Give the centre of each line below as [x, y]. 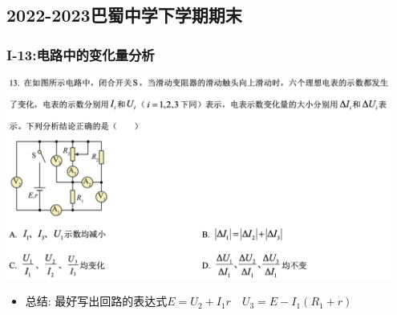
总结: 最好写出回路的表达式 [96, 301]
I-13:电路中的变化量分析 [81, 54]
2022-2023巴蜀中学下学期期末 [124, 15]
